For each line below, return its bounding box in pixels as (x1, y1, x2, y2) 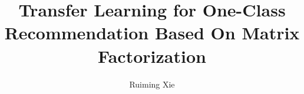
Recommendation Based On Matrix (4, 21, 300, 45)
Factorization (98, 43, 206, 68)
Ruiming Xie (129, 78, 175, 90)
